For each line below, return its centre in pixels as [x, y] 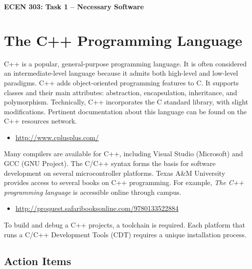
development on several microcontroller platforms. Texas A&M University [115, 173]
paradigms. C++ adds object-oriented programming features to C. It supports [121, 82]
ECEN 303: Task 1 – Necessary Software [74, 6]
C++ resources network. [41, 121]
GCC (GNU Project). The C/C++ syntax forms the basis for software [110, 163]
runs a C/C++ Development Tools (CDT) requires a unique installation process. [125, 234]
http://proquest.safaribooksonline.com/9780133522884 [97, 208]
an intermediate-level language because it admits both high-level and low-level [121, 73]
